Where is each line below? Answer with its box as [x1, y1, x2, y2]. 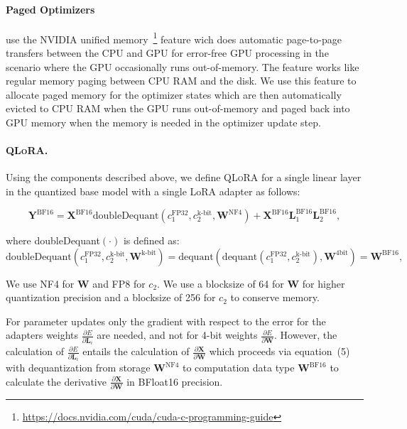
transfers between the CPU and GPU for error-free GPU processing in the [6, 45, 329, 60]
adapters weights [6, 327, 79, 342]
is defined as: [123, 233, 180, 248]
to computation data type [182, 360, 295, 375]
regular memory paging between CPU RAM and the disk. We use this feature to [6, 73, 357, 88]
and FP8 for [92, 276, 146, 290]
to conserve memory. [230, 290, 320, 305]
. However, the [274, 327, 337, 342]
